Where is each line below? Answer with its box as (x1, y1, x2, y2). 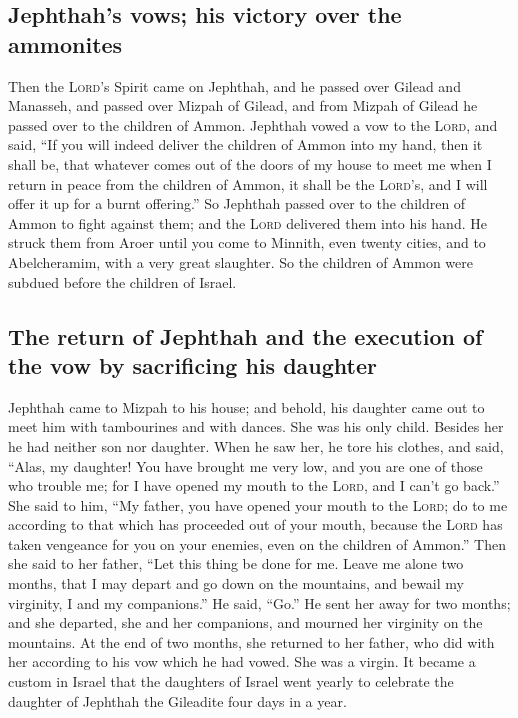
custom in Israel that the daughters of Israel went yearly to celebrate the (8, 671, 454, 692)
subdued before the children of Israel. (8, 271, 237, 292)
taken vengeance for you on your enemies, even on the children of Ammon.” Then (8, 533, 506, 554)
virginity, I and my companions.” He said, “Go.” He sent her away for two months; (8, 592, 511, 613)
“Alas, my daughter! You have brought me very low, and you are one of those (8, 455, 483, 476)
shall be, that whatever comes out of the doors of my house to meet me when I (8, 153, 492, 174)
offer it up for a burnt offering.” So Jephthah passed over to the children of (8, 193, 466, 214)
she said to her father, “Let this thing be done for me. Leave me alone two (8, 553, 464, 574)
